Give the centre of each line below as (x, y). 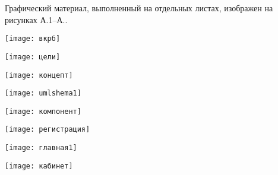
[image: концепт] (39, 75)
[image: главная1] (41, 148)
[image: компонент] (43, 111)
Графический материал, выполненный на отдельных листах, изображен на (139, 8)
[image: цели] (33, 57)
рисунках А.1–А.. (36, 19)
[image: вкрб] (33, 39)
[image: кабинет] (39, 166)
